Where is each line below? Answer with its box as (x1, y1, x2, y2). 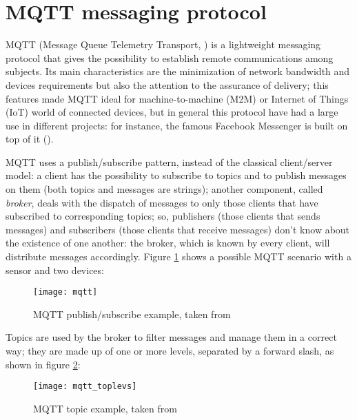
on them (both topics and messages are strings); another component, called (6, 182, 323, 196)
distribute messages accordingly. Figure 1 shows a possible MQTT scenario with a (6, 249, 351, 264)
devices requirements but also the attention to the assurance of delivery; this (6, 77, 329, 92)
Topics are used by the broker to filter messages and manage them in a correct (6, 330, 337, 344)
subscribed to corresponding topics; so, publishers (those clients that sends (6, 209, 320, 223)
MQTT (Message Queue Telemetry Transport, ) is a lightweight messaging (6, 37, 321, 52)
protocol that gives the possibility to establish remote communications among (6, 50, 334, 65)
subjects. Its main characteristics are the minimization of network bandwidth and (6, 64, 350, 78)
